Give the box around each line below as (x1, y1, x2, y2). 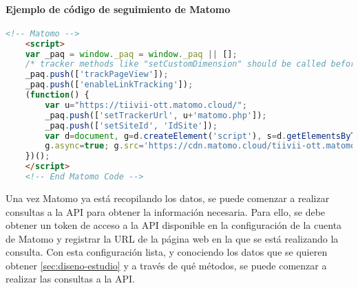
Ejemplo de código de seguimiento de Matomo (6, 1, 231, 16)
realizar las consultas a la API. (6, 272, 135, 286)
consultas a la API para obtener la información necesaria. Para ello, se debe (6, 204, 326, 219)
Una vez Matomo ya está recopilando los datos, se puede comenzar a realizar (6, 190, 330, 205)
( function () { (25, 90, 89, 100)
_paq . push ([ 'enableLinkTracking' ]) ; (25, 80, 193, 90)
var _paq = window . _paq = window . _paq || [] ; (25, 49, 238, 59)
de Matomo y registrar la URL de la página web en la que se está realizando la (6, 231, 339, 245)
